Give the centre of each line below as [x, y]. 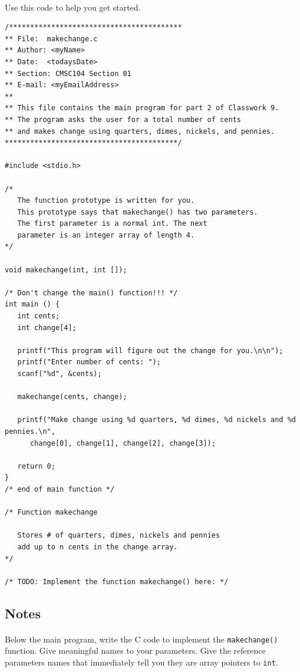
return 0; [36, 466]
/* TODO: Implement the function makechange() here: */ [117, 582]
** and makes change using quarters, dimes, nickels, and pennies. [140, 131]
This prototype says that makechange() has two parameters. [138, 212]
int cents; [39, 316]
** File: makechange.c [51, 39]
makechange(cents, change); [72, 397]
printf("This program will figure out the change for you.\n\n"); [150, 350]
